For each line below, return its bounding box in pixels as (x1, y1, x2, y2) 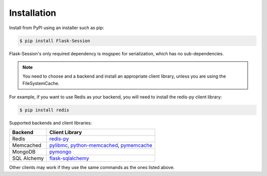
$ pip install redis (19, 107, 69, 113)
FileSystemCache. (22, 80, 59, 86)
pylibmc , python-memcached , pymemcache (49, 142, 153, 149)
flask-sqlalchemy (49, 155, 89, 162)
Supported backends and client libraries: (9, 120, 92, 126)
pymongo (49, 148, 72, 155)
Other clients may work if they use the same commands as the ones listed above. (9, 165, 175, 171)
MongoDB (12, 148, 36, 155)
